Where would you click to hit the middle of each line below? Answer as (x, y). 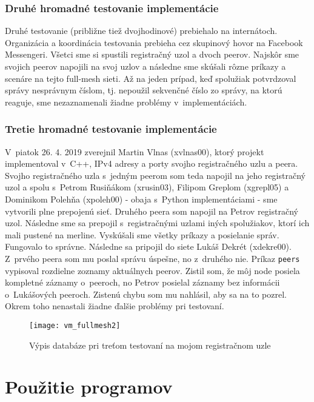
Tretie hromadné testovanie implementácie (111, 129)
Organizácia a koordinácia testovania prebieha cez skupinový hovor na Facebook (154, 42)
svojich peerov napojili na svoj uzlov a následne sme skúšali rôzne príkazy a (145, 66)
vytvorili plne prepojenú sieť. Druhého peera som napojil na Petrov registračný (152, 211)
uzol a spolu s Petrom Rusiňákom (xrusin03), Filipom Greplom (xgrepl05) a (147, 187)
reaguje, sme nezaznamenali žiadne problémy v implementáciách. (126, 102)
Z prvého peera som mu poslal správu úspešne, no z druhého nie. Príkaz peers (152, 258)
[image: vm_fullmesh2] (75, 325)
